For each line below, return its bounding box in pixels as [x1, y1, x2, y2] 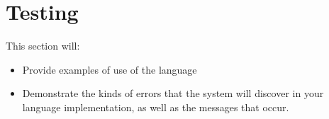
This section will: [6, 38, 80, 53]
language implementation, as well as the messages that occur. [22, 99, 289, 114]
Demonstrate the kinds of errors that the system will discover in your [22, 86, 324, 101]
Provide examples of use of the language [22, 62, 197, 76]
